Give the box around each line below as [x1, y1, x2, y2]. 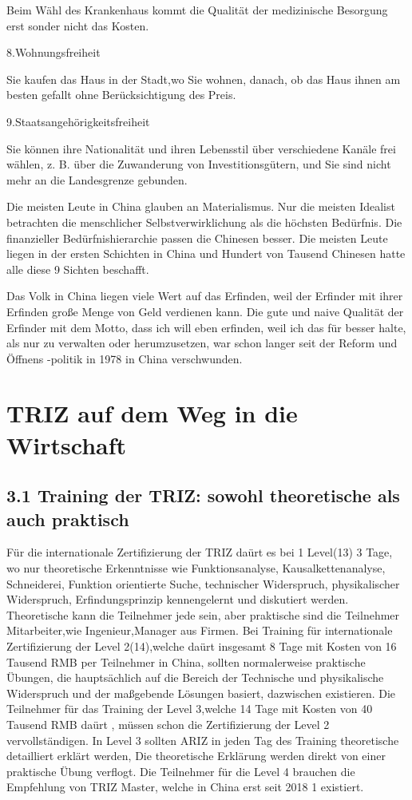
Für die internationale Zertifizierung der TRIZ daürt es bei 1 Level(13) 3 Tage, [6, 544, 393, 560]
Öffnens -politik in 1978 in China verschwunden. [6, 350, 243, 366]
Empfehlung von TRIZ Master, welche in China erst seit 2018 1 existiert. [6, 778, 364, 795]
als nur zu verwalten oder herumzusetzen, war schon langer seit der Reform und [6, 335, 398, 351]
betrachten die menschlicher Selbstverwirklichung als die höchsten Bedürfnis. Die [6, 213, 402, 230]
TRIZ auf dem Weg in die [6, 397, 298, 430]
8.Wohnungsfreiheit [6, 44, 101, 61]
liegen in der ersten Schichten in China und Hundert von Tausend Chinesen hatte [6, 245, 406, 262]
